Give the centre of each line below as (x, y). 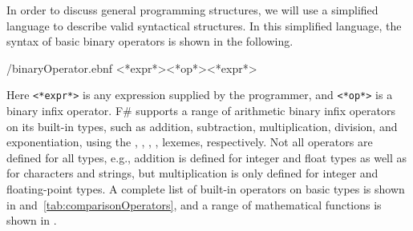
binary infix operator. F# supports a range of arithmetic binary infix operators (201, 111)
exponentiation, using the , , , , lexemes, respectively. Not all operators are (190, 142)
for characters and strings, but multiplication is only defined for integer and (192, 173)
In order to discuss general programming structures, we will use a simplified (192, 10)
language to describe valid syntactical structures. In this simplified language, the (204, 25)
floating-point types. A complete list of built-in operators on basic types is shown (206, 189)
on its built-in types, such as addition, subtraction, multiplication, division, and (202, 126)
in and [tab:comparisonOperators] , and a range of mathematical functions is (194, 204)
